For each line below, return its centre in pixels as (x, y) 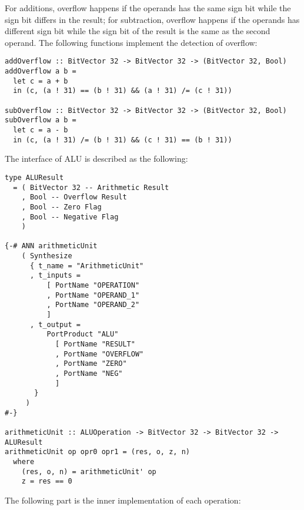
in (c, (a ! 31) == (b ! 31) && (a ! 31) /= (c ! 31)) (123, 91)
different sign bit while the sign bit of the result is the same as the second (138, 31)
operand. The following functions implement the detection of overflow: (131, 42)
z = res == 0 (47, 481)
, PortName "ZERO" (91, 364)
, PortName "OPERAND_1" (93, 295)
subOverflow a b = (41, 120)
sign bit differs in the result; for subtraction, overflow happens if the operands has (152, 19)
